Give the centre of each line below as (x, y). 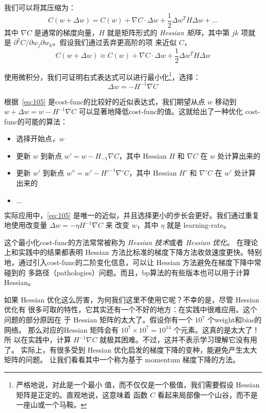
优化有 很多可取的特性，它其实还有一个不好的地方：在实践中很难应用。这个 (131, 309)
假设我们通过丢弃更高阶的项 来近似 (118, 42)
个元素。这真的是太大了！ (217, 329)
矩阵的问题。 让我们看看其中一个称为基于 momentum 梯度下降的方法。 (122, 360)
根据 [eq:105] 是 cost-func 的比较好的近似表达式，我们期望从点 (105, 101)
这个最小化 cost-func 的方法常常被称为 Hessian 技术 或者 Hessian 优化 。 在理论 (131, 242)
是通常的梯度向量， (67, 32)
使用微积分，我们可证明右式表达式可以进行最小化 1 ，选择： (102, 76)
